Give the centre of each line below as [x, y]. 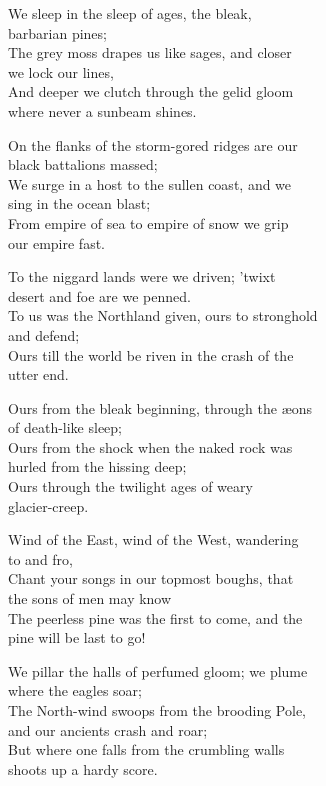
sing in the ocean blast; [79, 203]
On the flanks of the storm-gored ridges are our [153, 144]
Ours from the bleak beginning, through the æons [160, 407]
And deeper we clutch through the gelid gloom [151, 91]
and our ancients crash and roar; [108, 729]
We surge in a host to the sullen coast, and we [150, 183]
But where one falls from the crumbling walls [146, 749]
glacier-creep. [48, 505]
